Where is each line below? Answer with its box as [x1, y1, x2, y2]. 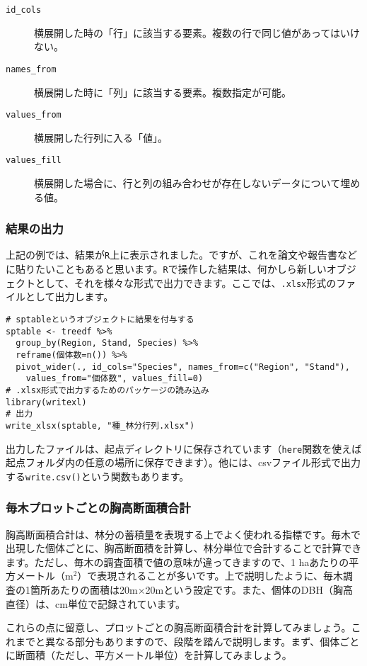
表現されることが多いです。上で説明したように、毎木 [97, 568, 344, 583]
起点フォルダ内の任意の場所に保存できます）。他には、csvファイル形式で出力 [6, 455, 361, 470]
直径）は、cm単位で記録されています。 [6, 596, 186, 611]
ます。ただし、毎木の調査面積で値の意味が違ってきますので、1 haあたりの [6, 554, 349, 569]
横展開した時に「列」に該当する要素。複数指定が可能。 [34, 84, 291, 99]
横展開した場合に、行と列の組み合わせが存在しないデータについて [34, 176, 341, 190]
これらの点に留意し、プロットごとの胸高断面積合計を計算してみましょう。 [6, 620, 351, 635]
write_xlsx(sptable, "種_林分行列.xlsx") [6, 420, 195, 431]
